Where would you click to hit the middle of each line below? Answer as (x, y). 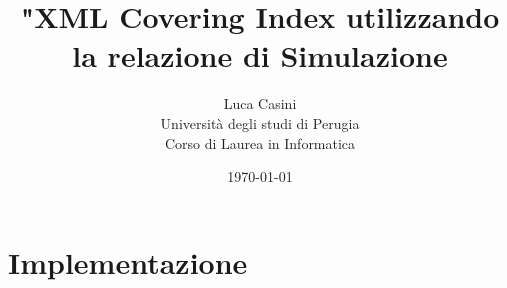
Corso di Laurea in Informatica (260, 142)
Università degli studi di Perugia (260, 122)
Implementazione (128, 261)
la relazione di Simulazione (260, 55)
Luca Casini (260, 103)
